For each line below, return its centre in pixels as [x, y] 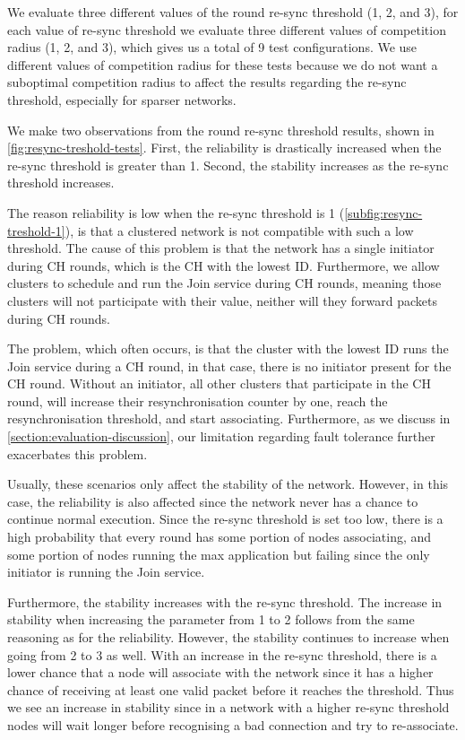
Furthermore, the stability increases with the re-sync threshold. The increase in [225, 601]
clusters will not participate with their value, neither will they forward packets [222, 300]
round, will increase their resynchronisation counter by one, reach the [198, 400]
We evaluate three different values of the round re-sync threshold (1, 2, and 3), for [233, 12]
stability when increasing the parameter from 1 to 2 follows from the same [211, 619]
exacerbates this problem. [77, 453]
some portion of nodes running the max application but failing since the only [219, 554]
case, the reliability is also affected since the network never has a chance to [213, 501]
